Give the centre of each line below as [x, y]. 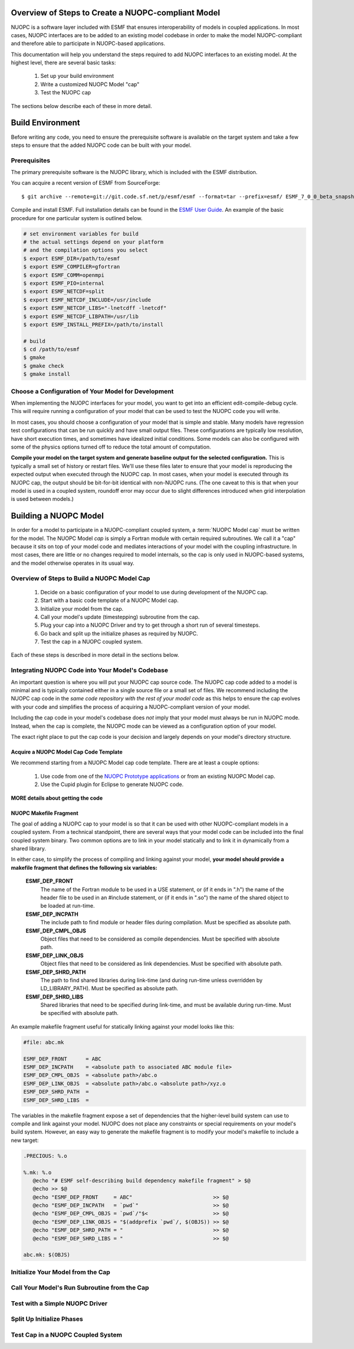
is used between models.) [42, 499]
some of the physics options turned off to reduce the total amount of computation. [111, 447]
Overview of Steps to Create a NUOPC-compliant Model [116, 13]
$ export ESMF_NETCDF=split [64, 292]
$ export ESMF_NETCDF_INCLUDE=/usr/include [87, 300]
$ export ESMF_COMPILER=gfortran [72, 267]
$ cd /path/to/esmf [51, 349]
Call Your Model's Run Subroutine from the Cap [80, 1288]
